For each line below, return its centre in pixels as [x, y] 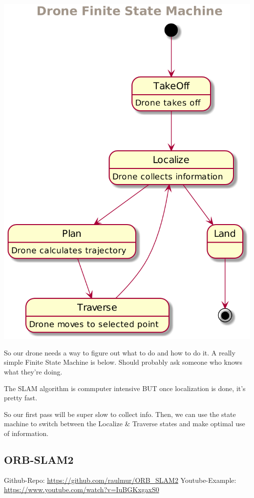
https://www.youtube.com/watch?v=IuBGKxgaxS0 [82, 489]
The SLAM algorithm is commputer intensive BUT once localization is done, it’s [125, 388]
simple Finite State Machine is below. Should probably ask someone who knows [123, 362]
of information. [26, 433]
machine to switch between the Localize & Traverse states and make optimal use [125, 424]
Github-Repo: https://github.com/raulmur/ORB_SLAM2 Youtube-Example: [120, 480]
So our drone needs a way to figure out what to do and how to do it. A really [120, 352]
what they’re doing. [33, 371]
